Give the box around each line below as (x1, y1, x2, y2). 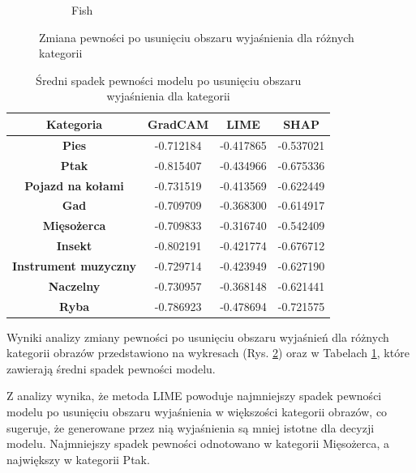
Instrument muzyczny (12, 257, 137, 274)
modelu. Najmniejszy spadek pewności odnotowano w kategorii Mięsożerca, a (6, 435, 390, 452)
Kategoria (45, 115, 103, 132)
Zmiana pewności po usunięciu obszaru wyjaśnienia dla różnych (39, 28, 354, 45)
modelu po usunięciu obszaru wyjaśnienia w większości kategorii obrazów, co (6, 403, 388, 420)
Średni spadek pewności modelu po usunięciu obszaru (36, 71, 302, 88)
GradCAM (148, 115, 209, 132)
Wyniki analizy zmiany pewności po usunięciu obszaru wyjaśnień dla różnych (6, 328, 389, 345)
